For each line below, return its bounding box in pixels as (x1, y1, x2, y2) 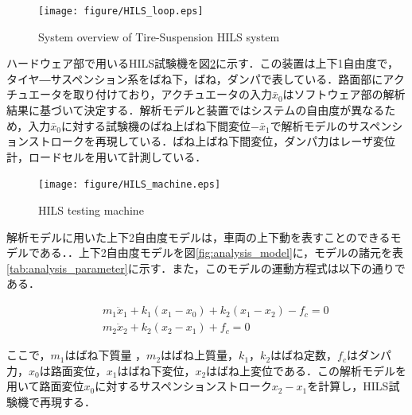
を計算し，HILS (307, 378, 389, 394)
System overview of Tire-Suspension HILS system (38, 28, 280, 45)
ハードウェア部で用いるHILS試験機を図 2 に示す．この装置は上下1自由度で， (6, 55, 398, 72)
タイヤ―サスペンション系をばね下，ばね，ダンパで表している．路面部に (6, 70, 383, 87)
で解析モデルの (270, 117, 348, 134)
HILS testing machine (38, 202, 144, 219)
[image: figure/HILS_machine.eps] (38, 179, 221, 191)
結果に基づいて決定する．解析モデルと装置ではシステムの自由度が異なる (6, 102, 385, 118)
